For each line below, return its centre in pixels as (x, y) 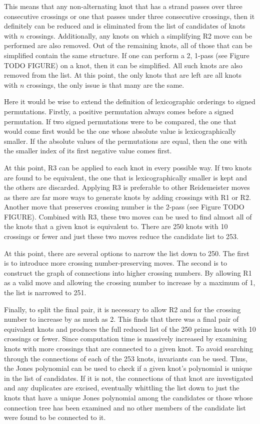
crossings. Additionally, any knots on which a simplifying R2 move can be (139, 35)
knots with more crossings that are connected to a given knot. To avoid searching (128, 348)
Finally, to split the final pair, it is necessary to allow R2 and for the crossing (122, 309)
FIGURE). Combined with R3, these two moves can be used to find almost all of (128, 216)
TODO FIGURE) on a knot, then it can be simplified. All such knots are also (123, 65)
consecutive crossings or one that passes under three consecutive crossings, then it (129, 16)
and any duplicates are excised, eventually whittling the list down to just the (122, 388)
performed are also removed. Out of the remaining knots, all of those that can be (128, 45)
